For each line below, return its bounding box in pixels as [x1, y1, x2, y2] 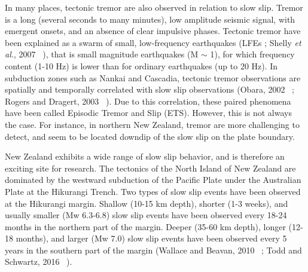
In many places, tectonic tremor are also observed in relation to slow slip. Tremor [5, 1, 303, 13]
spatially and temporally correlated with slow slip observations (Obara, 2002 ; [5, 83, 295, 96]
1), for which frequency [210, 48, 295, 60]
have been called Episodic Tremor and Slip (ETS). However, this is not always [5, 106, 292, 119]
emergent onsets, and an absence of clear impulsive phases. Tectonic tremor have [5, 25, 301, 37]
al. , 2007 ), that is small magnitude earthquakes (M [5, 48, 199, 60]
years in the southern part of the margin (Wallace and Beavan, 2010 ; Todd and [5, 243, 302, 256]
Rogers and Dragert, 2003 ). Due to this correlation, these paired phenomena [5, 94, 291, 107]
